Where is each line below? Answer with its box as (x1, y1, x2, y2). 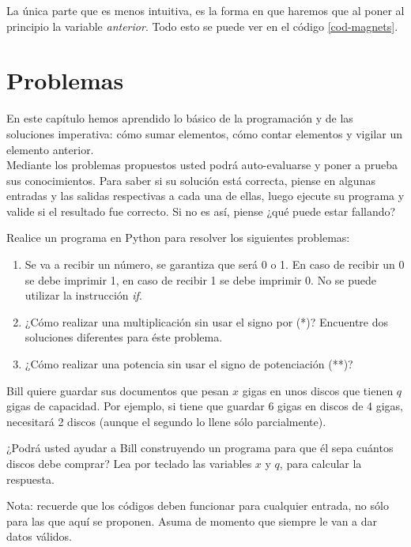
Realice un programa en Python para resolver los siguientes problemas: (6, 229, 350, 246)
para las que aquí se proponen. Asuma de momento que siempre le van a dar (6, 512, 378, 529)
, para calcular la (279, 455, 362, 471)
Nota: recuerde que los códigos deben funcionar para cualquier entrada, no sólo (6, 497, 389, 514)
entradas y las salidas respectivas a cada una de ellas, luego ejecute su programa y (6, 187, 405, 204)
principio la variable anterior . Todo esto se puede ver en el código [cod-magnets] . (6, 17, 398, 34)
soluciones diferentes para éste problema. (25, 329, 223, 345)
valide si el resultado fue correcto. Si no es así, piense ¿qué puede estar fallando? (6, 202, 396, 219)
